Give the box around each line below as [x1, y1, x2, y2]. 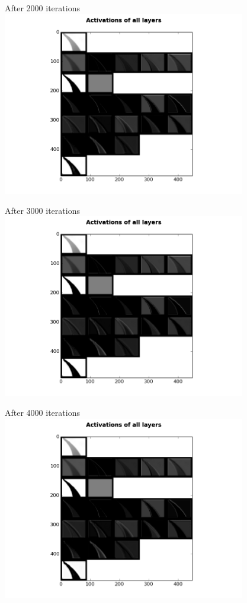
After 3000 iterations [5, 204, 80, 216]
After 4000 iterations [5, 406, 80, 419]
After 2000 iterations [5, 2, 80, 14]
